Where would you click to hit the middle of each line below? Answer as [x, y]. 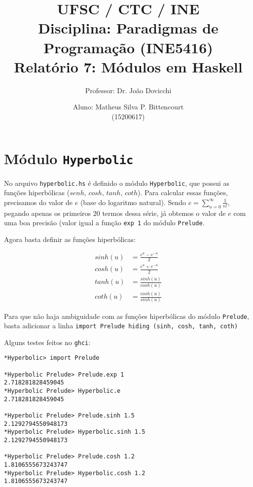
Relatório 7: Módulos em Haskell [128, 66]
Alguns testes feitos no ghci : [47, 342]
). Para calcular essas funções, [182, 192]
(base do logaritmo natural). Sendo [133, 202]
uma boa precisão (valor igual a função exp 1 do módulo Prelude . [104, 223]
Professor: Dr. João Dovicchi [128, 90]
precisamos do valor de [38, 202]
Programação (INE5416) [128, 47]
